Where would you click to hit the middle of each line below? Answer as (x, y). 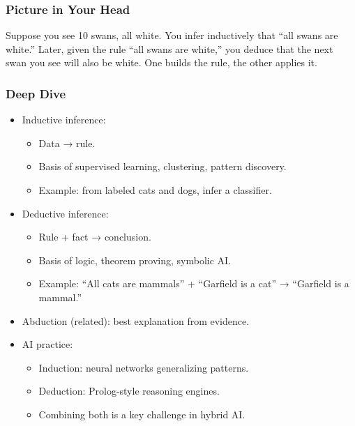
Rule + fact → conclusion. (95, 237)
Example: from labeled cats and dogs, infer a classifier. (155, 190)
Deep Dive (36, 93)
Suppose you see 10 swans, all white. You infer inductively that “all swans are (172, 35)
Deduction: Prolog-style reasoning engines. (129, 391)
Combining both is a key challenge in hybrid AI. (142, 414)
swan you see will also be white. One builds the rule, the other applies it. (161, 62)
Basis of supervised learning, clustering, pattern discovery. (163, 166)
